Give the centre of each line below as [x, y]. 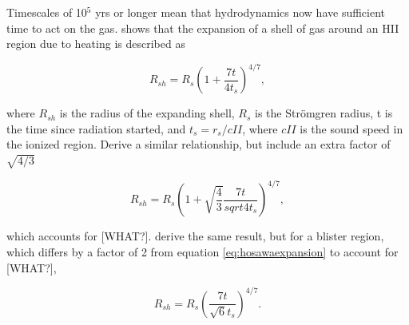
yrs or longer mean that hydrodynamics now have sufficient [240, 12]
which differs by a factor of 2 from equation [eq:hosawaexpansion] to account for [203, 251]
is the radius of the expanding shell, [147, 113]
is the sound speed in [351, 128]
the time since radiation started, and [96, 128]
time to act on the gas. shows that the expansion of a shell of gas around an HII [203, 28]
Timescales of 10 [47, 12]
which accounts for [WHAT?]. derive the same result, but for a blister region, [195, 236]
